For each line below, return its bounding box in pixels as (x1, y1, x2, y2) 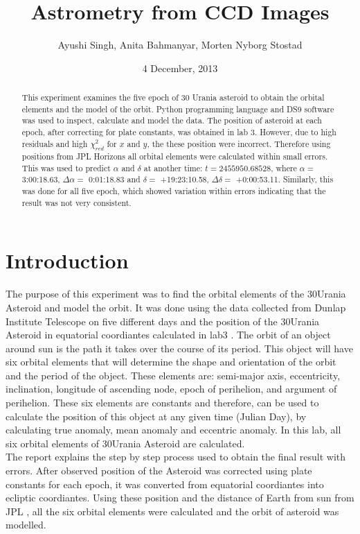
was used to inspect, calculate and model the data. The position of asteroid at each (21, 114, 322, 126)
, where (271, 162, 297, 173)
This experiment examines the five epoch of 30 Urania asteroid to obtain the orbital (21, 92, 325, 103)
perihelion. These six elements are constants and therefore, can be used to (6, 395, 319, 410)
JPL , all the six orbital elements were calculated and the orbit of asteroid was (6, 503, 339, 518)
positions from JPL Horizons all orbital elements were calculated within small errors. (21, 150, 328, 162)
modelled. (6, 517, 46, 532)
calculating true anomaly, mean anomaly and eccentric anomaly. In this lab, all (6, 422, 341, 437)
